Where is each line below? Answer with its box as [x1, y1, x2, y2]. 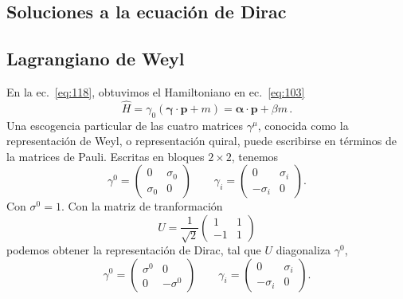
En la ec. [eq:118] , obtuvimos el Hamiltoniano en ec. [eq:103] [6, 83, 305, 100]
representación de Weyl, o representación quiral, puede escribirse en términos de [6, 132, 397, 149]
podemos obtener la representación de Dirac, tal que [6, 241, 261, 258]
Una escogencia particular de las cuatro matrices [6, 116, 244, 133]
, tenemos [231, 148, 279, 164]
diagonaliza [276, 241, 331, 258]
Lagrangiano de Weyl [6, 46, 185, 71]
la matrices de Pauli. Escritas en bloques [6, 148, 205, 164]
